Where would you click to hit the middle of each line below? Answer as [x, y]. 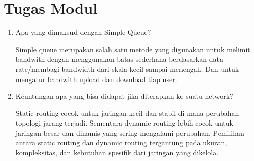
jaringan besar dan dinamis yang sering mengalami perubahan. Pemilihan [130, 132]
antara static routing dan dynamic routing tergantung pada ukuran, [121, 143]
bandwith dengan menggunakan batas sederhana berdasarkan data [119, 59]
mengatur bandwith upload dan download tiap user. [96, 79]
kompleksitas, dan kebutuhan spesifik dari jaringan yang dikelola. [117, 153]
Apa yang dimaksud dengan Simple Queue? [83, 32]
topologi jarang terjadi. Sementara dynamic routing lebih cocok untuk [124, 123]
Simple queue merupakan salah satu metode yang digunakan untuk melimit [133, 49]
